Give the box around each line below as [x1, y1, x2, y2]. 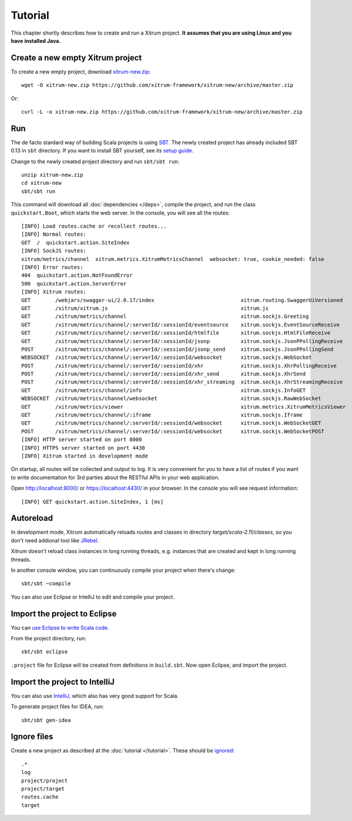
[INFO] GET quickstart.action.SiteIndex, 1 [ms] [21, 498, 164, 505]
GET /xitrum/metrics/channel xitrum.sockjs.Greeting [21, 313, 309, 320]
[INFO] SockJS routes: [21, 247, 87, 255]
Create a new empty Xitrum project [11, 53, 142, 63]
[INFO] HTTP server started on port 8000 [21, 436, 142, 443]
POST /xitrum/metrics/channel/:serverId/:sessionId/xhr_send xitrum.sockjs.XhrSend [21, 371, 306, 378]
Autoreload [11, 513, 53, 523]
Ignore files [11, 732, 53, 742]
